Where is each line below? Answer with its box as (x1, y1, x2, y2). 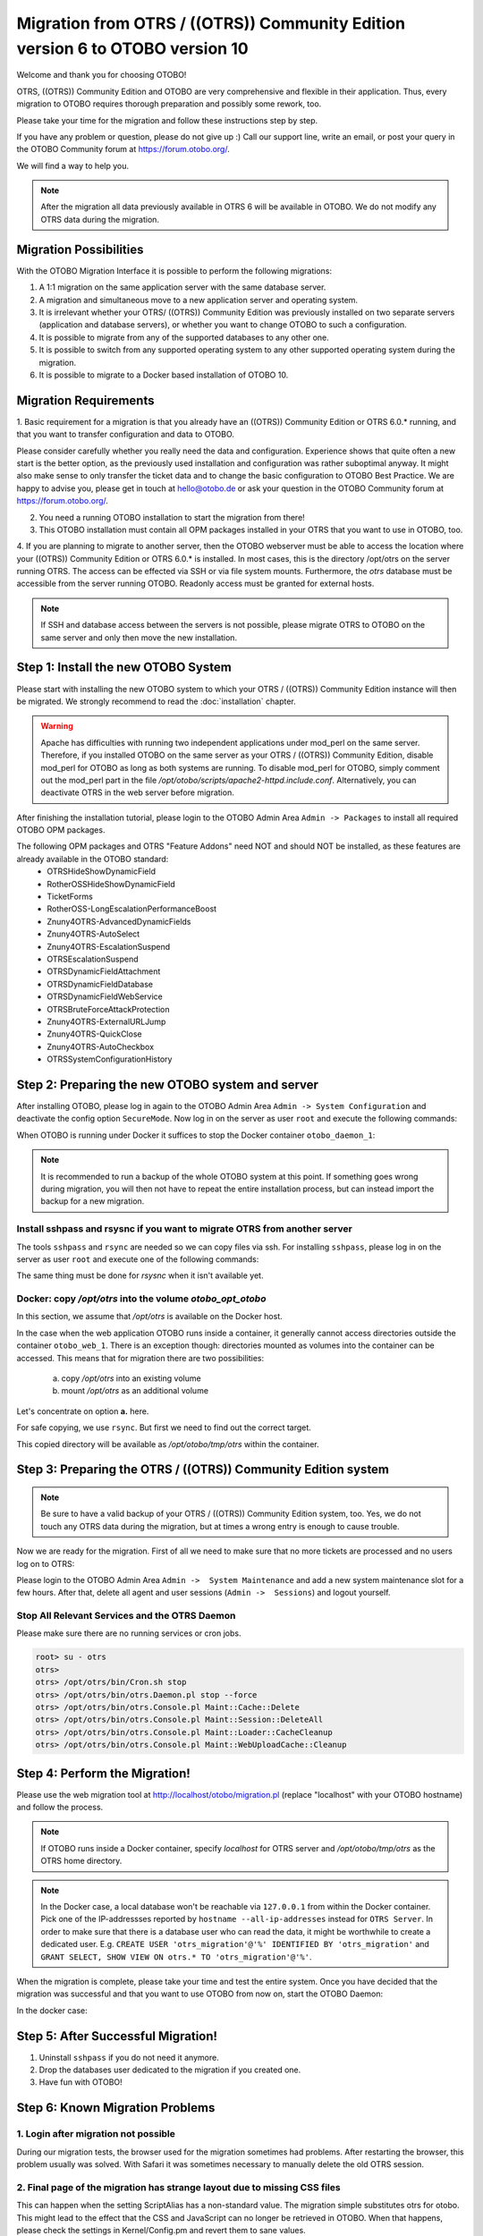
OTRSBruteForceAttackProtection (47, 1004, 170, 1014)
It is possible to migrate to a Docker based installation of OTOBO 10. (38, 369, 289, 380)
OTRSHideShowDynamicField (47, 866, 157, 877)
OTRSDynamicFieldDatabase (47, 978, 154, 989)
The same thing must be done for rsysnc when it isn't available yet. (16, 1270, 264, 1281)
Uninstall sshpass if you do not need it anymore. (38, 2052, 219, 2062)
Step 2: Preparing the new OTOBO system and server (16, 1077, 319, 1092)
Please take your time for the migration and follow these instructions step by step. (16, 114, 318, 125)
